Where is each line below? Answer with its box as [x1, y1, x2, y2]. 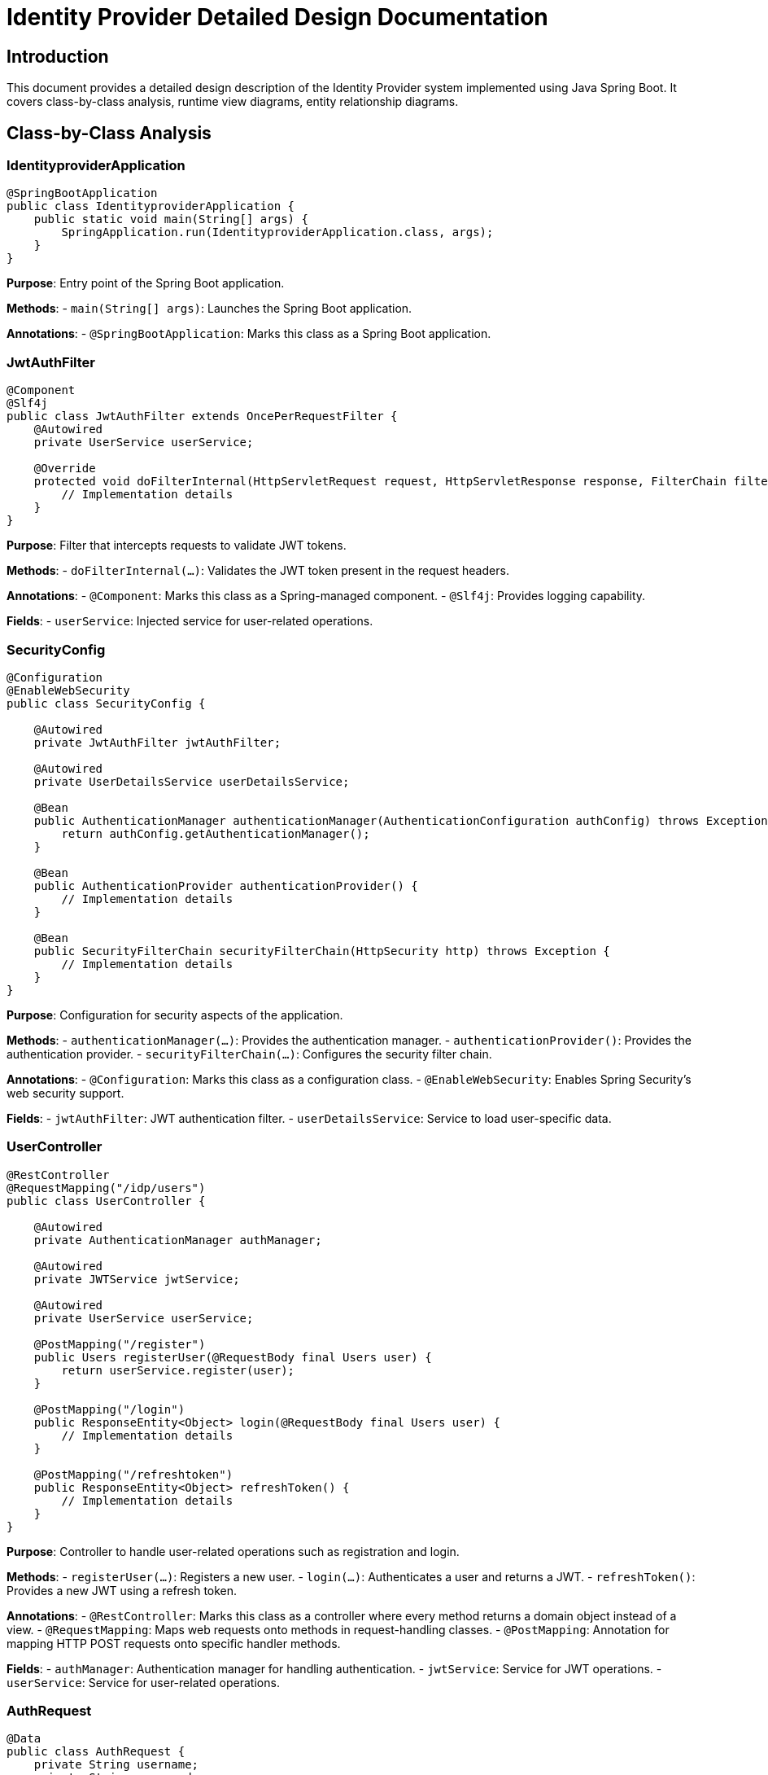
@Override [33, 462, 96, 476]
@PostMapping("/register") [33, 1337, 206, 1351]
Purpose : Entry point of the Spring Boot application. [7, 276, 285, 291]
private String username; [33, 1758, 199, 1772]
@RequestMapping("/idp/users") [7, 1181, 206, 1194]
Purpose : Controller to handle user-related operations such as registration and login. [7, 1544, 460, 1558]
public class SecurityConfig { [7, 696, 206, 710]
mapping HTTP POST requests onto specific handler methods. [7, 1636, 341, 1650]
